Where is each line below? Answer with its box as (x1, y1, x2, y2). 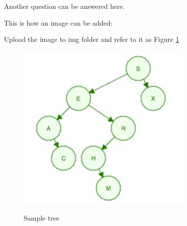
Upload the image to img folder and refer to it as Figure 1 (4, 34, 179, 44)
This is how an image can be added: (4, 17, 113, 28)
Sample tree (24, 213, 60, 223)
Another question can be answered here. (4, 1, 125, 11)
